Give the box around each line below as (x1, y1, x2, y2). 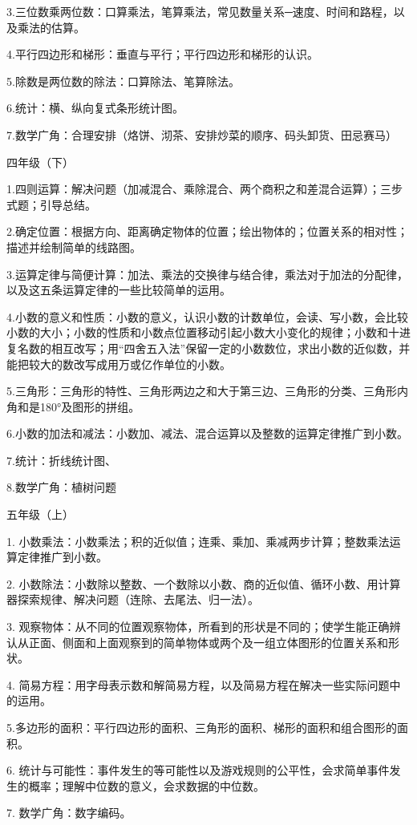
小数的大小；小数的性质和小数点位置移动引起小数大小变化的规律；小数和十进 (6, 324, 411, 341)
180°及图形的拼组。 (39, 398, 140, 415)
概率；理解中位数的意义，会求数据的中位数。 (28, 777, 265, 794)
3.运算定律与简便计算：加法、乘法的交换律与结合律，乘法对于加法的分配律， (6, 265, 408, 282)
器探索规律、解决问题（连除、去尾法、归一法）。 (6, 591, 259, 608)
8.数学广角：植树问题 (6, 479, 116, 495)
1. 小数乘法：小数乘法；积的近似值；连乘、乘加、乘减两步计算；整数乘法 (6, 532, 390, 549)
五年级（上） (6, 506, 74, 523)
